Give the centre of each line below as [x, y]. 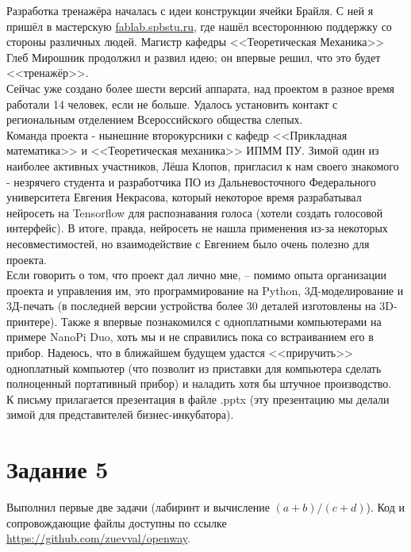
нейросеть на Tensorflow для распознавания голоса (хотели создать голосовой [195, 212]
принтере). [32, 321]
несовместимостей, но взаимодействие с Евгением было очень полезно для [188, 243]
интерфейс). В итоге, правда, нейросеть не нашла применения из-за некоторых [197, 228]
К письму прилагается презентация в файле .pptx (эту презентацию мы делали [198, 399]
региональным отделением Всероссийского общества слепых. [155, 119]
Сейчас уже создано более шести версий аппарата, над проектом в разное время [200, 88]
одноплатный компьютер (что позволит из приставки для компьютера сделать [194, 368]
